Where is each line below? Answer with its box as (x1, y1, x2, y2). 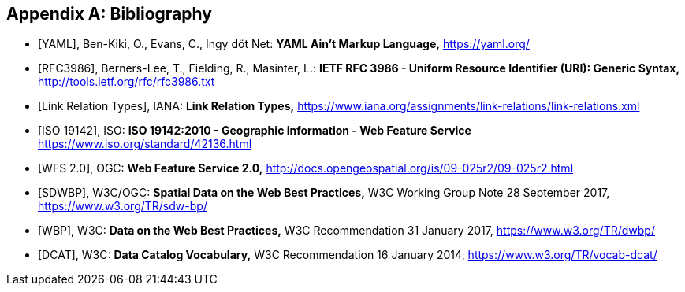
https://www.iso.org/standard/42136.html (38, 137, 252, 151)
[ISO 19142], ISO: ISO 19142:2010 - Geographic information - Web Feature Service (38, 124, 471, 138)
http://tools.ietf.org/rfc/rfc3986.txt (38, 75, 215, 89)
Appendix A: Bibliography (6, 4, 212, 24)
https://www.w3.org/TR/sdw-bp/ (38, 199, 207, 213)
